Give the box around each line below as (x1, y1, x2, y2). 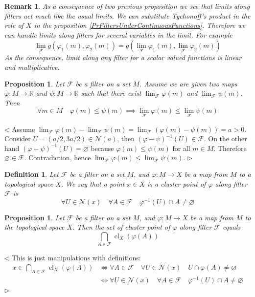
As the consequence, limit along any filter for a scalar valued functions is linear (4, 52, 242, 63)
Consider (4, 133, 31, 144)
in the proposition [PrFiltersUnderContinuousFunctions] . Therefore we (34, 20, 246, 30)
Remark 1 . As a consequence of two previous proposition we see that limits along (4, 1, 250, 11)
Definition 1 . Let (4, 169, 59, 179)
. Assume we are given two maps (139, 78, 237, 88)
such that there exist (81, 88, 141, 98)
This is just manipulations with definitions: (12, 253, 141, 263)
